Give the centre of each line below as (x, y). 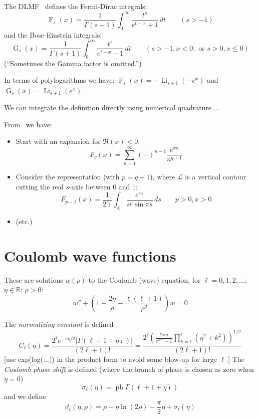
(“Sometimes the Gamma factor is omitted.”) (73, 63)
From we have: (28, 124)
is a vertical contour (216, 177)
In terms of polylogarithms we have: (59, 80)
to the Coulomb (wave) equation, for (145, 279)
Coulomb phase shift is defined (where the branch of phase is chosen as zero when (129, 369)
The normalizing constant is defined (59, 324)
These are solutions (34, 279)
